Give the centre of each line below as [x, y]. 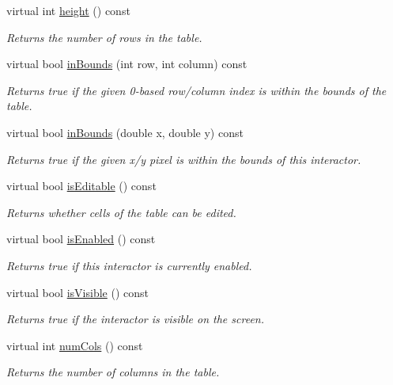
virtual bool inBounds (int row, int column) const [127, 64]
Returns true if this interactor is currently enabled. [129, 265]
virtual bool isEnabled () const [81, 239]
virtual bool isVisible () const [77, 292]
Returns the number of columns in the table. [113, 372]
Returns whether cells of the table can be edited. [121, 212]
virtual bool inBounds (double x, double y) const [125, 132]
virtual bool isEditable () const [81, 186]
